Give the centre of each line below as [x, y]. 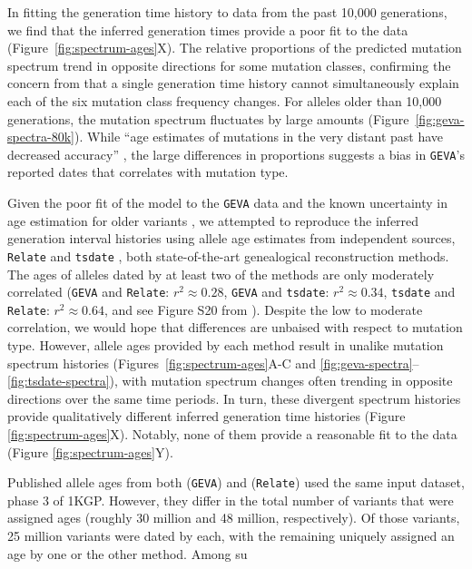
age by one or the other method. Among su [128, 553]
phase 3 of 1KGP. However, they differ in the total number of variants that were [231, 500]
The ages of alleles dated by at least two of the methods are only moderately [221, 274]
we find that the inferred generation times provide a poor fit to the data [208, 29]
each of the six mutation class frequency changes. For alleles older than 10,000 [225, 100]
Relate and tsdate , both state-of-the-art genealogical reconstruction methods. [228, 255]
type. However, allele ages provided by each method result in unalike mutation [226, 345]
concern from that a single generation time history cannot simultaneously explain [233, 83]
